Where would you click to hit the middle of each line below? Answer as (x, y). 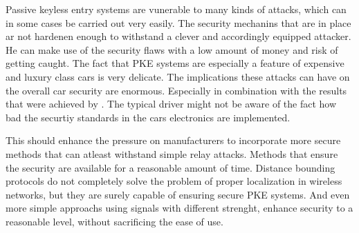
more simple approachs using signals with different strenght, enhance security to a (179, 208)
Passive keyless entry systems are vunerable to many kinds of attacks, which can (176, 9)
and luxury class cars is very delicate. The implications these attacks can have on (178, 76)
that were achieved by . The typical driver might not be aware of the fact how (171, 104)
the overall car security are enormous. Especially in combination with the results (176, 90)
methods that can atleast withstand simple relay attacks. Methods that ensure (172, 153)
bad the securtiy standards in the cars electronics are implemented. (148, 117)
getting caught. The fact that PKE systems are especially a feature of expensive (175, 63)
